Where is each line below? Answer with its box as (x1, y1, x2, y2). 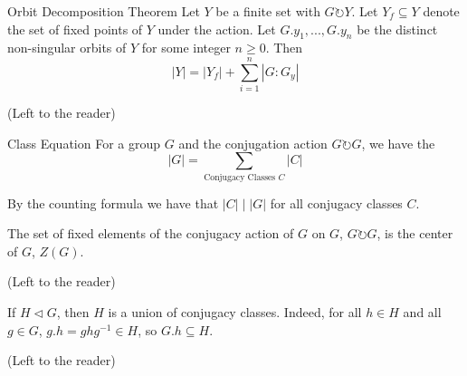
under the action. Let (157, 19, 276, 38)
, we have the (361, 133, 435, 152)
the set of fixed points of (7, 19, 143, 38)
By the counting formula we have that (7, 193, 219, 212)
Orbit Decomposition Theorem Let (7, 2, 200, 20)
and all (403, 303, 442, 321)
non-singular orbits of (7, 38, 127, 57)
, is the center (376, 224, 453, 243)
